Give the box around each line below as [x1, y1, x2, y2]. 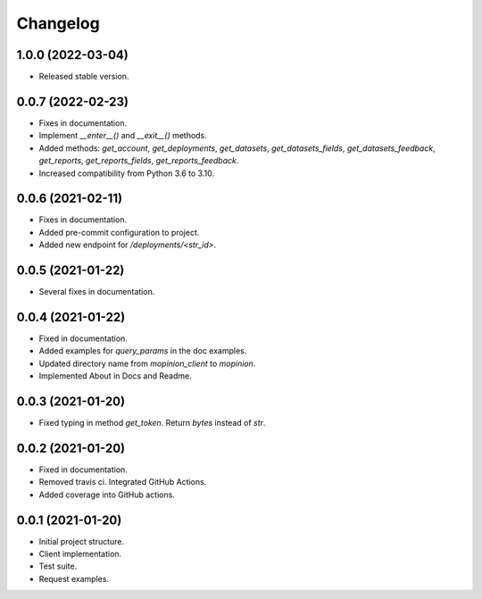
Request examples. [38, 573, 110, 584]
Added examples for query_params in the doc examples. [38, 345, 247, 356]
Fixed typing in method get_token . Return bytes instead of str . [38, 418, 266, 428]
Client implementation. [38, 549, 122, 560]
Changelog [16, 13, 100, 33]
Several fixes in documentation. [38, 287, 155, 297]
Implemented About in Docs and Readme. [38, 370, 192, 381]
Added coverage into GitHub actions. [38, 489, 176, 500]
